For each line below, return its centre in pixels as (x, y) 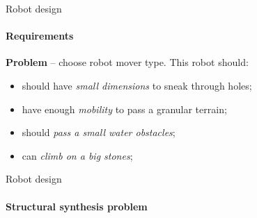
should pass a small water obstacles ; (99, 132)
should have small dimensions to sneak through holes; (137, 85)
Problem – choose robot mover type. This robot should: (127, 62)
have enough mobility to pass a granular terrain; (124, 109)
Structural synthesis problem (77, 206)
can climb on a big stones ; (77, 155)
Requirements (40, 36)
